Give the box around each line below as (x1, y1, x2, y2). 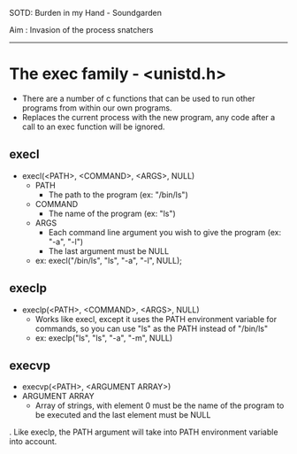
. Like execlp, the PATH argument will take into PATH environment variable (9, 427, 278, 437)
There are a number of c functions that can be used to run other (21, 93, 255, 104)
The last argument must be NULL (48, 245, 170, 256)
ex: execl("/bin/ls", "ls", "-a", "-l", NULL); (34, 255, 183, 265)
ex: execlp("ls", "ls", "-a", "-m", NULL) (34, 332, 173, 343)
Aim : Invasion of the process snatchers (9, 25, 154, 35)
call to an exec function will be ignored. (21, 121, 165, 132)
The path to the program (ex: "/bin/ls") (48, 189, 188, 200)
